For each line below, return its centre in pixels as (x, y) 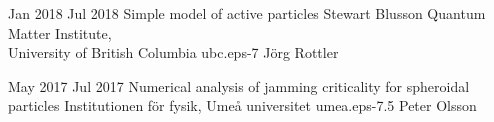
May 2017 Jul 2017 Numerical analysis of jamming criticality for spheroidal (239, 85)
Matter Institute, (60, 32)
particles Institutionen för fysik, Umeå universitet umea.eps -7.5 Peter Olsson (242, 105)
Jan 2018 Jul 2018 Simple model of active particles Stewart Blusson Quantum (247, 13)
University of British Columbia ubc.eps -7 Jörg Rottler (173, 52)
